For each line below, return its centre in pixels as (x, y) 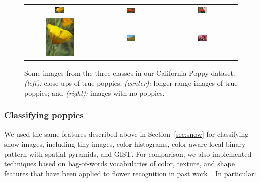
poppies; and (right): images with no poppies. (94, 93)
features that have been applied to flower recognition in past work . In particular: (130, 173)
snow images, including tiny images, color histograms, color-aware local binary (125, 144)
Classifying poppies (44, 115)
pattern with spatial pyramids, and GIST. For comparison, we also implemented (128, 154)
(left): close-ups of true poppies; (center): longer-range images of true (131, 83)
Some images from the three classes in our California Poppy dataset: (130, 73)
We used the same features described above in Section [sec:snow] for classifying (126, 134)
